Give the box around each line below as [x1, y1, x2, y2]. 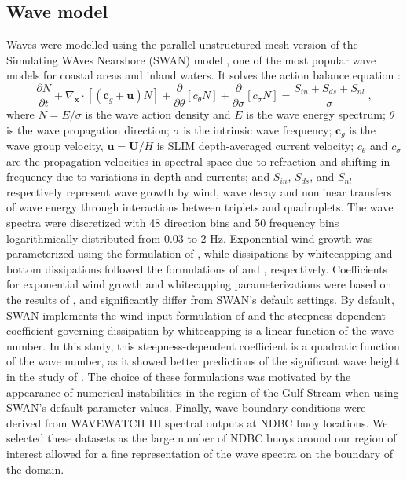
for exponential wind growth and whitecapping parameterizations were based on [6, 276, 392, 292]
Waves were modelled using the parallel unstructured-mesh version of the [6, 36, 358, 53]
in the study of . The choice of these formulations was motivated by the [6, 368, 351, 384]
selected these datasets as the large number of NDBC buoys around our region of [6, 430, 397, 446]
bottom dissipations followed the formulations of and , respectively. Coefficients [6, 260, 388, 277]
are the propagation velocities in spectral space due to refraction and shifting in [6, 152, 390, 169]
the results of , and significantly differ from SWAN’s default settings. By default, [6, 291, 394, 308]
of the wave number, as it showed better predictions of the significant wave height [6, 353, 400, 369]
